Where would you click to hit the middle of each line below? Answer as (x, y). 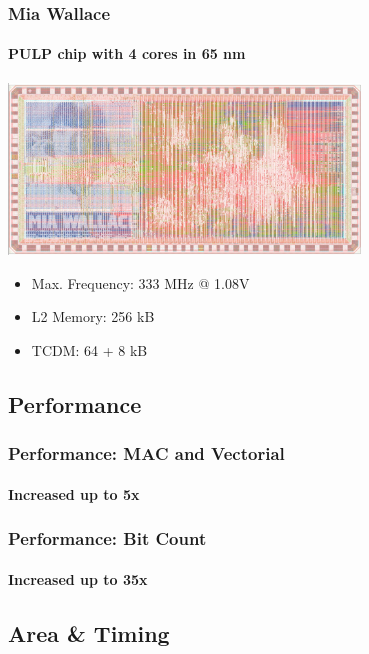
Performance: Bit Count (107, 538)
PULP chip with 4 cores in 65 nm (127, 53)
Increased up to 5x (74, 493)
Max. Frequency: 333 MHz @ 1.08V (140, 282)
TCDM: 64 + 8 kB (89, 350)
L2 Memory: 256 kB (93, 316)
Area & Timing (89, 632)
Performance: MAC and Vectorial (146, 453)
